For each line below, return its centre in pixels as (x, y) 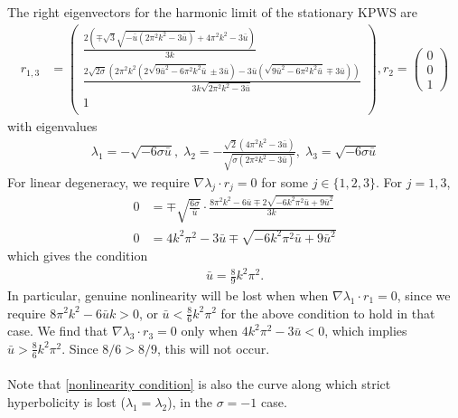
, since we (424, 294)
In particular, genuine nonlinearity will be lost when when (168, 294)
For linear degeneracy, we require (98, 181)
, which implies (366, 331)
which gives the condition (78, 255)
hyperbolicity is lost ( (66, 401)
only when (210, 331)
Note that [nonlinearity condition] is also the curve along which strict (199, 384)
